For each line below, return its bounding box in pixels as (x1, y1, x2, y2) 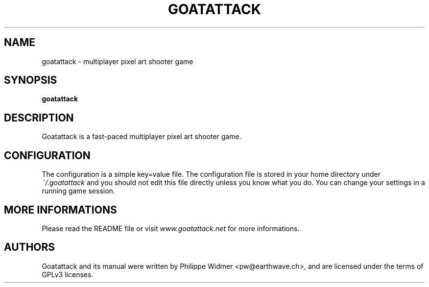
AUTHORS (4, 241, 55, 254)
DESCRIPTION (4, 111, 74, 124)
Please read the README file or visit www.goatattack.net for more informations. (42, 224, 300, 233)
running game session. (42, 187, 115, 195)
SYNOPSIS (4, 74, 57, 87)
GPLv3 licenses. (42, 270, 94, 279)
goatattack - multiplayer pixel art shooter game (42, 57, 193, 66)
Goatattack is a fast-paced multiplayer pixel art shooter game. (42, 132, 241, 141)
